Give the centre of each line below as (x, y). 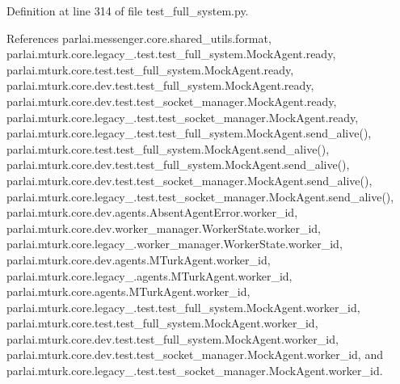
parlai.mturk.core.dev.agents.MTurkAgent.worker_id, (139, 259)
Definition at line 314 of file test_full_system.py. (128, 11)
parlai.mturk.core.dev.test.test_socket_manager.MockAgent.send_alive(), (189, 180)
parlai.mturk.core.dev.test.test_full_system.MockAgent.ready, (160, 85)
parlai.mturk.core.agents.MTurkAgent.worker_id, (128, 291)
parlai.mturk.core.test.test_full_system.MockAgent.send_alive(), (168, 148)
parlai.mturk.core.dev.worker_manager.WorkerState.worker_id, (164, 228)
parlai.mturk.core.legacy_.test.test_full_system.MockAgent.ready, (171, 54)
